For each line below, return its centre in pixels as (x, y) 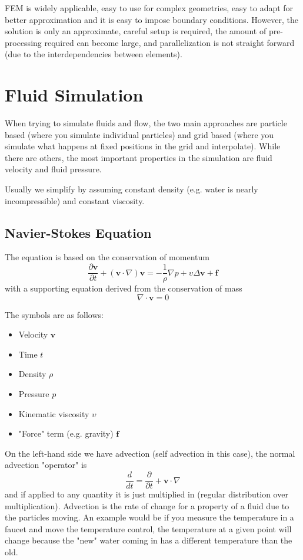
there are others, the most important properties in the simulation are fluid (139, 157)
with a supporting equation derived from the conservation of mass (124, 288)
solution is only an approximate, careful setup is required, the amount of (136, 31)
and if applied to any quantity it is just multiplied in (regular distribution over (146, 494)
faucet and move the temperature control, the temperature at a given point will (148, 528)
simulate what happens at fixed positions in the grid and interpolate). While (143, 146)
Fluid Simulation (74, 95)
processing (23, 42)
